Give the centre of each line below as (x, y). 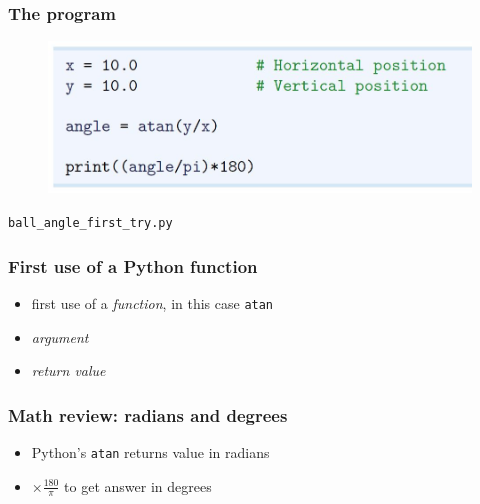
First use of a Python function (133, 265)
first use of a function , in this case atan (152, 302)
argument (60, 336)
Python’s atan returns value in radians (150, 451)
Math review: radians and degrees (148, 414)
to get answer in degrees (138, 485)
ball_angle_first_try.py (90, 222)
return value (68, 370)
